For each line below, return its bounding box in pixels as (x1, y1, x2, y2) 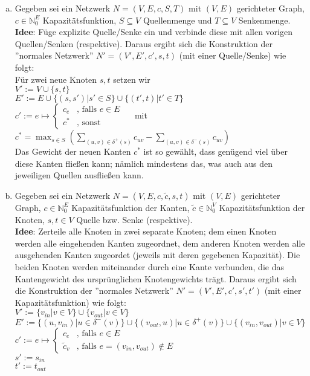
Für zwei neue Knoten (15, 73, 97, 85)
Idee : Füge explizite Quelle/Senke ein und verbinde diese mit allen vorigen (15, 25, 293, 38)
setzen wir (113, 73, 150, 85)
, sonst (76, 118, 101, 128)
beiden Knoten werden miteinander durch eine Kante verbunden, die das (15, 260, 284, 273)
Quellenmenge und (143, 13, 212, 26)
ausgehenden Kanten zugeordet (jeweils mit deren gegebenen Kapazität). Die (15, 248, 300, 261)
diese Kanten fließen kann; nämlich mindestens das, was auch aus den (15, 157, 273, 169)
